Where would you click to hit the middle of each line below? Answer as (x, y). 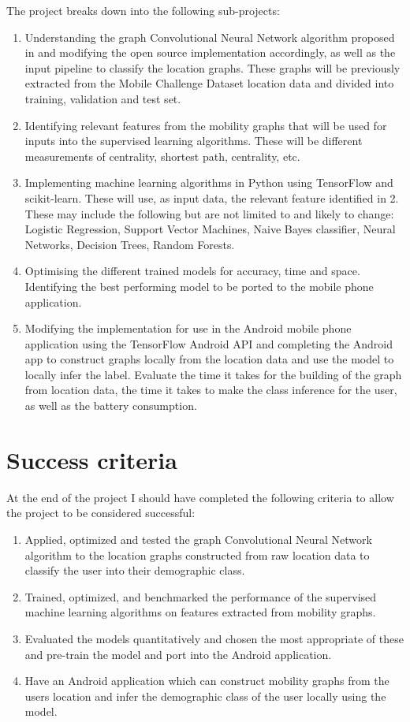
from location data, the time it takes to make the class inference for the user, (211, 390)
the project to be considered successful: (101, 513)
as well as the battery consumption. (111, 406)
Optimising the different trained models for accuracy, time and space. (192, 271)
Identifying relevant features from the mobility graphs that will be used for (206, 125)
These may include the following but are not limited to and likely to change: (209, 213)
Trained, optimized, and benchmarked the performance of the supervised (201, 596)
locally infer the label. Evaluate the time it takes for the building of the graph (213, 374)
